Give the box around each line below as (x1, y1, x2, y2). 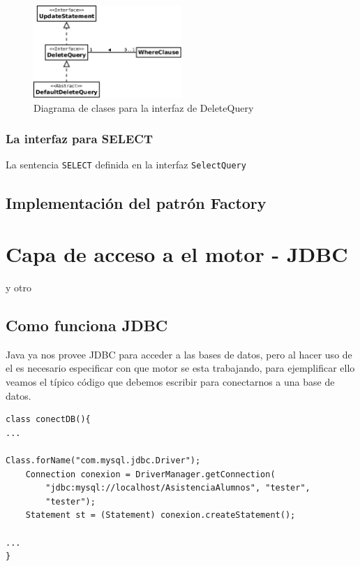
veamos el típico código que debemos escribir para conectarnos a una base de (6, 375, 335, 389)
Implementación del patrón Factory (6, 191, 267, 213)
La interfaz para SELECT (6, 130, 153, 147)
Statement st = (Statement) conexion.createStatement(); (25, 510, 296, 521)
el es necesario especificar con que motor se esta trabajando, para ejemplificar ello (6, 361, 355, 375)
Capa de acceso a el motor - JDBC (6, 240, 348, 268)
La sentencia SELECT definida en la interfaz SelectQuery (6, 157, 246, 172)
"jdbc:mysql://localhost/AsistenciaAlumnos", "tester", (45, 483, 310, 493)
